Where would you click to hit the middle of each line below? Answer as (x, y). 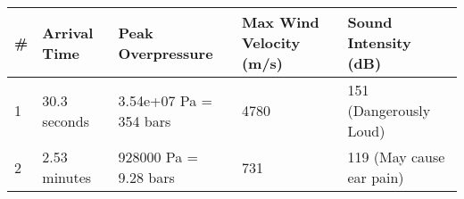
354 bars (145, 120)
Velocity (271, 42)
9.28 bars (146, 177)
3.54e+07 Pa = (166, 100)
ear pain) (376, 177)
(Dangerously (389, 110)
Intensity (379, 42)
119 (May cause (396, 157)
